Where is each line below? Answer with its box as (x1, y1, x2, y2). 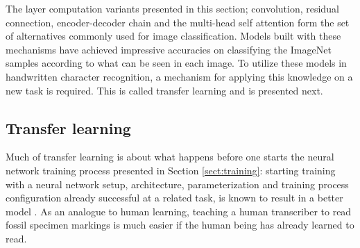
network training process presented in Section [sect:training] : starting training (6, 163, 336, 177)
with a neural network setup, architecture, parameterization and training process (6, 176, 349, 191)
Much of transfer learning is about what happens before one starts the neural (6, 149, 334, 164)
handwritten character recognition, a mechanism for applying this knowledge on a (6, 69, 353, 83)
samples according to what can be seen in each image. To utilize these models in (6, 56, 347, 70)
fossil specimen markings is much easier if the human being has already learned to (6, 217, 354, 232)
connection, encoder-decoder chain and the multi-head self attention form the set (6, 15, 350, 29)
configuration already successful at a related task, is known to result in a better (6, 190, 343, 205)
